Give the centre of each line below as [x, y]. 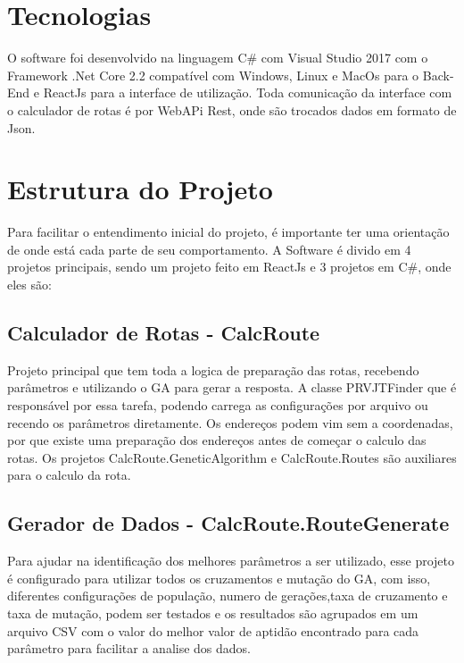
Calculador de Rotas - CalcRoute [164, 332]
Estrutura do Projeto [140, 189]
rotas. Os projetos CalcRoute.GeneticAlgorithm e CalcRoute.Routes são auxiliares [232, 457]
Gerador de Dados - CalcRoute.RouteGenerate [228, 523]
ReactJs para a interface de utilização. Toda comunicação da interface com [248, 92]
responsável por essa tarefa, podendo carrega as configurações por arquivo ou [218, 404]
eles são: [29, 284]
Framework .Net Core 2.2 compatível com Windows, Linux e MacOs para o [213, 75]
